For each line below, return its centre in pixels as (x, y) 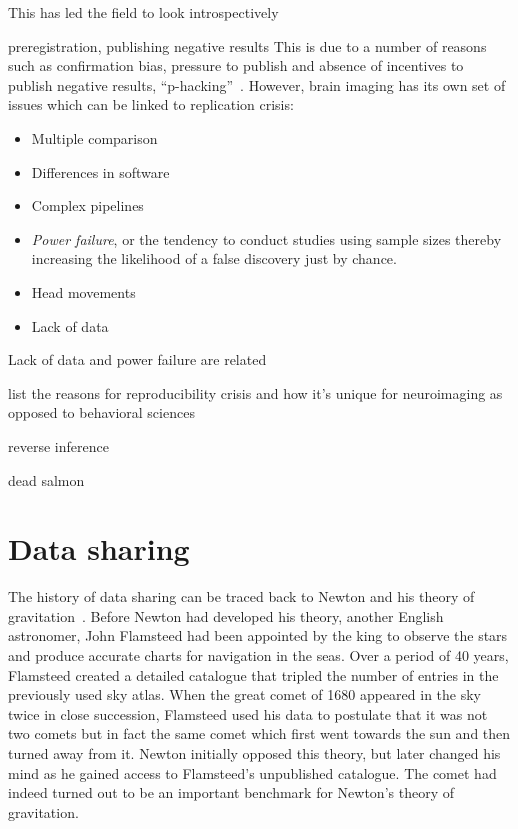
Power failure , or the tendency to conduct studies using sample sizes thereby (266, 238)
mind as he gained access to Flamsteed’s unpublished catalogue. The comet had (252, 772)
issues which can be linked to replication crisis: (151, 104)
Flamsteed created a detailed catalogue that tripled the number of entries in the (253, 674)
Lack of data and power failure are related (137, 359)
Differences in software (100, 171)
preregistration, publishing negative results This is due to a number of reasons (247, 45)
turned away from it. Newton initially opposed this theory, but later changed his (254, 752)
